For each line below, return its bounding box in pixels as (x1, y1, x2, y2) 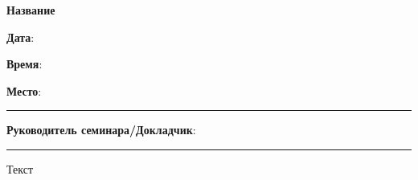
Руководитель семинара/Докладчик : (6, 121, 196, 138)
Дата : (6, 28, 35, 45)
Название (6, 2, 55, 18)
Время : (6, 55, 43, 72)
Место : (6, 82, 42, 99)
